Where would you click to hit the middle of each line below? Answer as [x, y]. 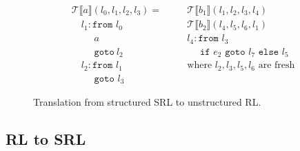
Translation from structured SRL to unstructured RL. [147, 102]
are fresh [277, 66]
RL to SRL [46, 138]
